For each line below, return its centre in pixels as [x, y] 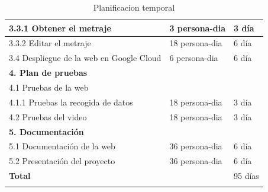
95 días [246, 176]
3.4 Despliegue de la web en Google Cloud [85, 58]
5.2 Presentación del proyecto [62, 161]
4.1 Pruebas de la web [49, 87]
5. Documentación [46, 131]
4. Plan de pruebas [48, 73]
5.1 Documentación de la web [62, 146]
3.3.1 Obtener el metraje [60, 28]
